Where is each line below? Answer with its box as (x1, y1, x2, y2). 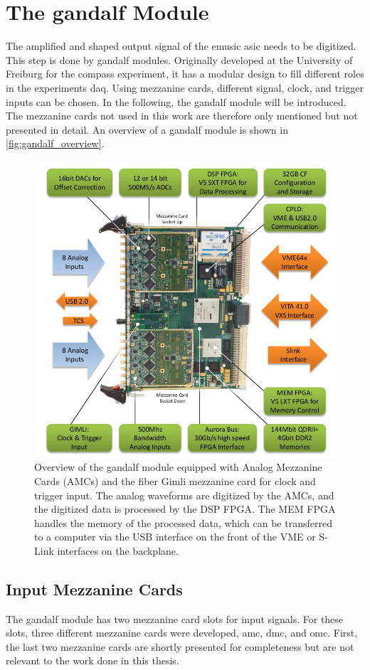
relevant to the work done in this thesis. (6, 653, 179, 668)
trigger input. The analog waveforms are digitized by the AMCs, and (34, 487, 334, 502)
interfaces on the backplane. (57, 543, 179, 558)
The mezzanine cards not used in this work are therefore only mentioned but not (6, 108, 358, 123)
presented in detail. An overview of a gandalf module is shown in (6, 122, 288, 137)
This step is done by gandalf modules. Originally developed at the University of (6, 52, 353, 67)
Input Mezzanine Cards (6, 578, 183, 600)
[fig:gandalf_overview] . (6, 136, 105, 151)
